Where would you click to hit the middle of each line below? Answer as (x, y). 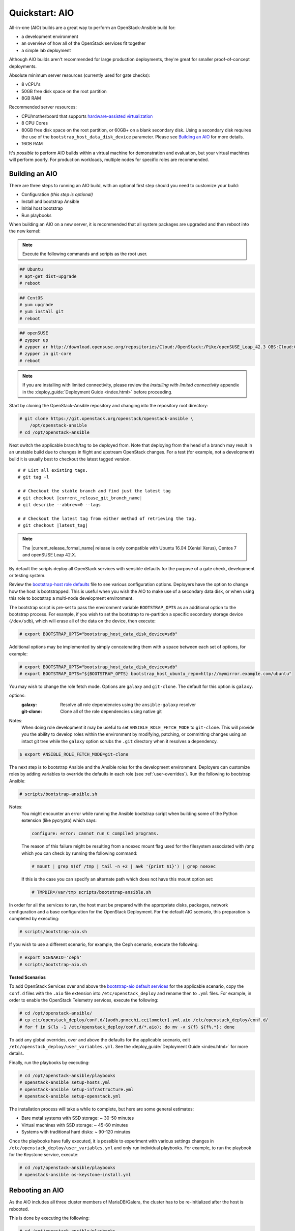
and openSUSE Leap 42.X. (49, 555)
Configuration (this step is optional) (57, 194)
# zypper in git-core (45, 354)
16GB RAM (32, 144)
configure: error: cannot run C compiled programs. (95, 834)
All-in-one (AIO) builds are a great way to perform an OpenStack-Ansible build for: (92, 28)
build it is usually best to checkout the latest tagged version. (70, 459)
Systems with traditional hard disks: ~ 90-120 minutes (76, 1132)
